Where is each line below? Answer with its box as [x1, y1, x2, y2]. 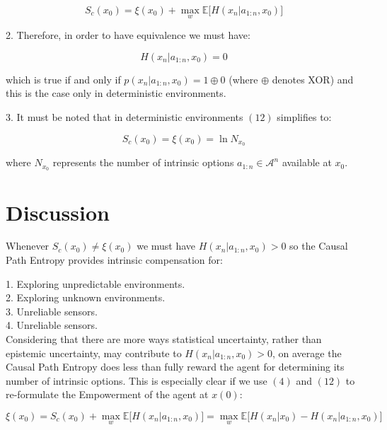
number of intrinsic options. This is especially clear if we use [6, 373, 267, 388]
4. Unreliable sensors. [6, 318, 98, 332]
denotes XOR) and [272, 71, 354, 86]
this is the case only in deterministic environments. [6, 86, 226, 100]
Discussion [6, 197, 110, 226]
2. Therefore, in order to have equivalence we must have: [6, 28, 250, 42]
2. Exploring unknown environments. [6, 290, 166, 305]
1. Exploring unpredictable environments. [6, 276, 185, 291]
